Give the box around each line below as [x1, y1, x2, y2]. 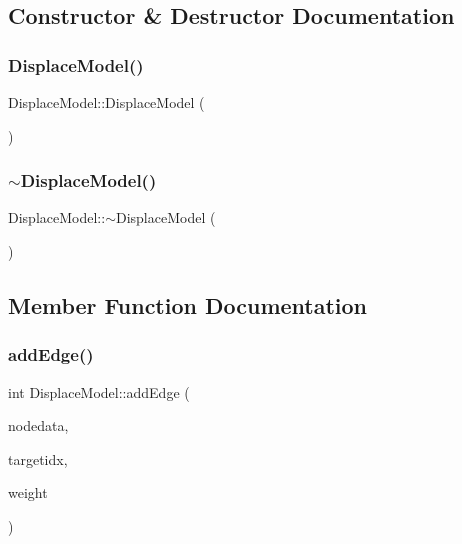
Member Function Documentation [8, 289, 368, 320]
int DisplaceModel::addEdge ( [8, 381, 190, 402]
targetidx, [8, 448, 68, 469]
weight [8, 482, 48, 503]
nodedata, [8, 415, 69, 436]
